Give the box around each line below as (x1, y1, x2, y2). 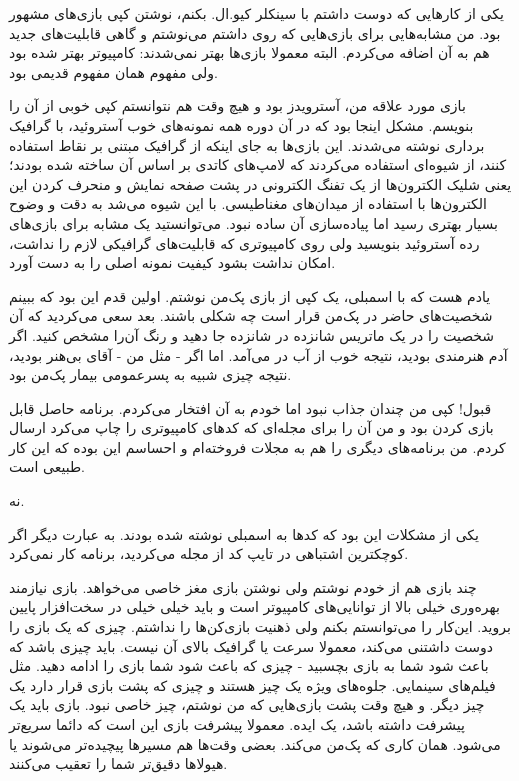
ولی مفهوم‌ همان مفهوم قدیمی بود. (9, 61, 218, 82)
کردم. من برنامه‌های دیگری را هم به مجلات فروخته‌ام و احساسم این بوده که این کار (9, 436, 506, 457)
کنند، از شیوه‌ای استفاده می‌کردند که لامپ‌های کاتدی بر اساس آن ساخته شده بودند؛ (9, 154, 507, 175)
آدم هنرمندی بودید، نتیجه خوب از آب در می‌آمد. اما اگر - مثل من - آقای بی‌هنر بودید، (9, 344, 508, 365)
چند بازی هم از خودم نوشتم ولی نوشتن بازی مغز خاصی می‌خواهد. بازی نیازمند (9, 576, 477, 597)
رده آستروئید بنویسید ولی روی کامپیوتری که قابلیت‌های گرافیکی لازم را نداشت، (9, 232, 480, 253)
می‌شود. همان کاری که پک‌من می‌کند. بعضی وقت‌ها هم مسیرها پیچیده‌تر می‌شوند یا (9, 733, 501, 754)
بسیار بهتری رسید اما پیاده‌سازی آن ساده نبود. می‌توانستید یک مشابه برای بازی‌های (9, 212, 498, 233)
